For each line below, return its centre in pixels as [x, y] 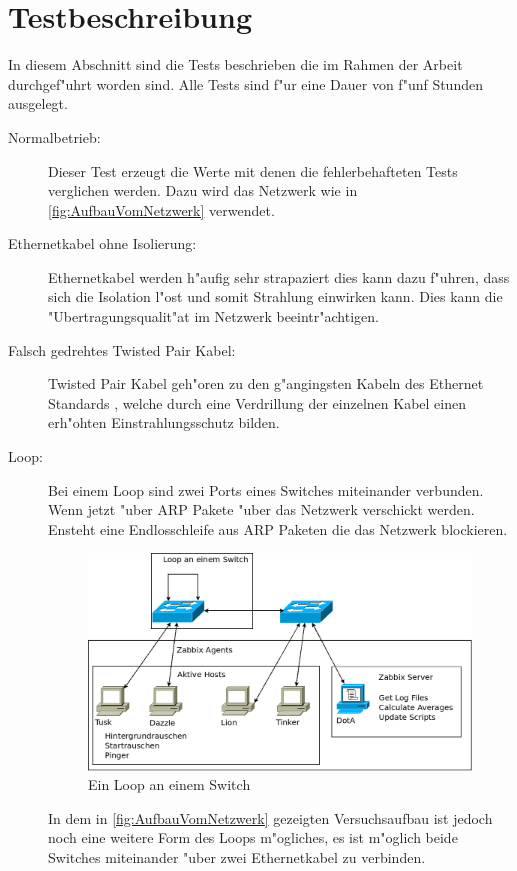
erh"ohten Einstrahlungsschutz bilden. [164, 422]
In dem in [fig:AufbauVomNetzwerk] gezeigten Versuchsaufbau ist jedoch [270, 817]
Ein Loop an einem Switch [169, 784]
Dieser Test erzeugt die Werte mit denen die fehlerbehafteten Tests [253, 170]
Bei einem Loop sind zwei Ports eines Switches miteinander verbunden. [266, 489]
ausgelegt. [38, 103]
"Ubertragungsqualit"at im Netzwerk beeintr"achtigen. [213, 316]
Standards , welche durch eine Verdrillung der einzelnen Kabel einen [257, 402]
